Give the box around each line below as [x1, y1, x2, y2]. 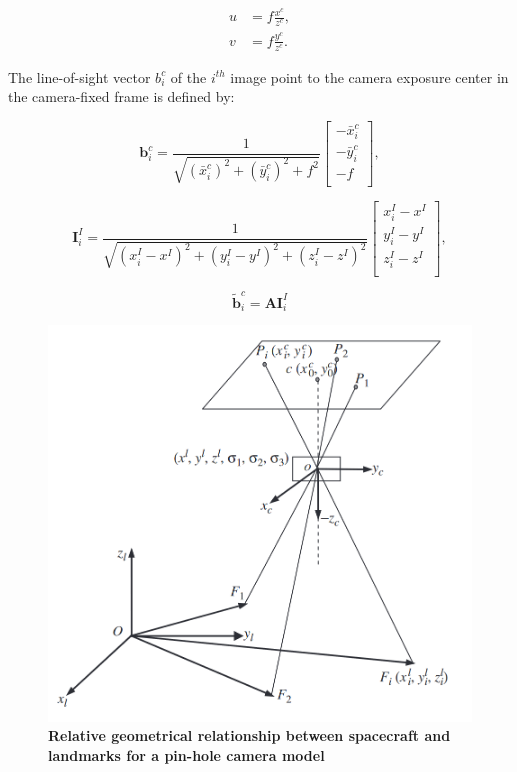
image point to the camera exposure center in [230, 66, 509, 87]
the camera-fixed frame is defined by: [8, 86, 235, 107]
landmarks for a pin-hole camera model [48, 745, 325, 766]
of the [170, 66, 207, 87]
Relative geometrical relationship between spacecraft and [48, 725, 451, 746]
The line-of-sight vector [8, 66, 151, 87]
